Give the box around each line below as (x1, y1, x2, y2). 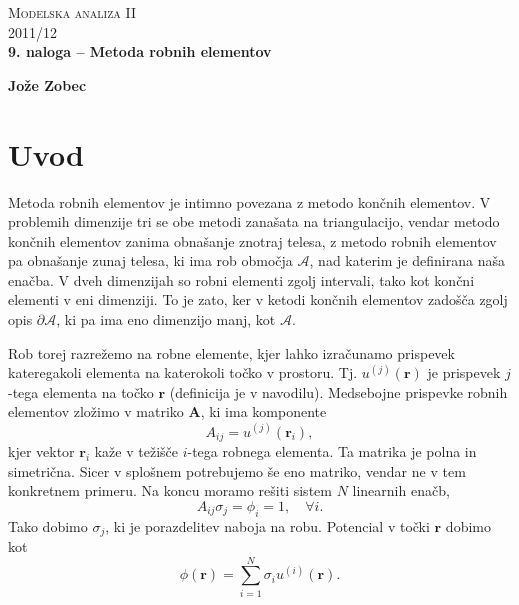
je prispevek (427, 362, 501, 383)
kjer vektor (8, 440, 75, 461)
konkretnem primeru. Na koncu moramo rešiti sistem (8, 480, 332, 501)
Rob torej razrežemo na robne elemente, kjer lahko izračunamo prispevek (8, 342, 455, 363)
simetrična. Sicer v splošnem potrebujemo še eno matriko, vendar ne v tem (8, 460, 466, 481)
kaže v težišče (94, 440, 178, 461)
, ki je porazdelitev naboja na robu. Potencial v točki (105, 515, 430, 536)
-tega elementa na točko (8, 381, 154, 402)
